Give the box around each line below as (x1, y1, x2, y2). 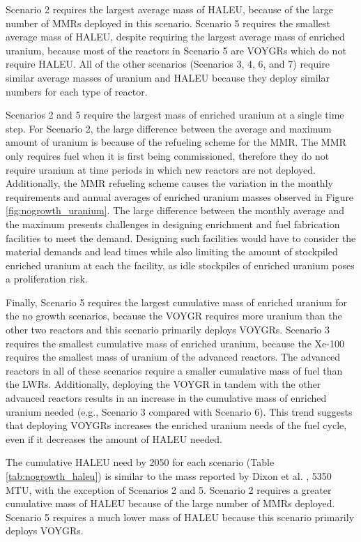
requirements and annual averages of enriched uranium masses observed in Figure (6, 189, 354, 204)
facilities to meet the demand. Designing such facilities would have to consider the (6, 230, 356, 245)
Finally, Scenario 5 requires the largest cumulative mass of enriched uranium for (6, 294, 348, 309)
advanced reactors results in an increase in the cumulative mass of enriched (6, 391, 327, 405)
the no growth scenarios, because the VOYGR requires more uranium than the (6, 308, 342, 323)
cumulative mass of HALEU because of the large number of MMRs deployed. (6, 496, 335, 511)
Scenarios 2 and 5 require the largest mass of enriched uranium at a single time (6, 107, 344, 122)
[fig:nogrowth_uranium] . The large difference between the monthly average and (6, 203, 344, 218)
